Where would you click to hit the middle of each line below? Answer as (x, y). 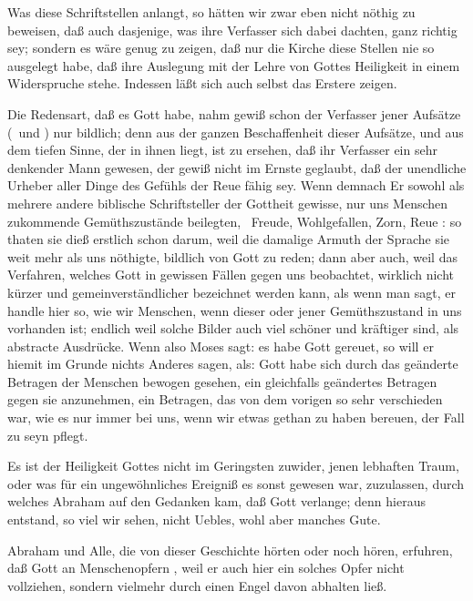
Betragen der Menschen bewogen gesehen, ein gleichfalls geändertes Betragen (222, 381)
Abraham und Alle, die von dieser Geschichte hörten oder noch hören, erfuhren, (230, 550)
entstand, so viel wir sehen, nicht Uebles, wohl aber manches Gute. (194, 520)
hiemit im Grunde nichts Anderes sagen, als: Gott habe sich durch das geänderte (233, 364)
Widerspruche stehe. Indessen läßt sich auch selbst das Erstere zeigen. (202, 83)
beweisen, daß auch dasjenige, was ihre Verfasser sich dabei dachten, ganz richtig (232, 30)
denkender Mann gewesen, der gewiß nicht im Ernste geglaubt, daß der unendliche (237, 167)
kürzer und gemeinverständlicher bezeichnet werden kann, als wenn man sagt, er (231, 292)
